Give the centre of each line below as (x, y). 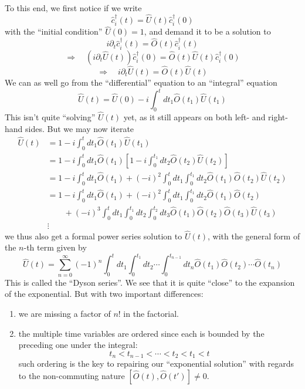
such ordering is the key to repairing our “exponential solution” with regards (156, 363)
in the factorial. (151, 313)
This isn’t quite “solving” (50, 117)
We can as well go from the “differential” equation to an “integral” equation (141, 82)
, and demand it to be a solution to (207, 31)
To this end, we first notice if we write (73, 8)
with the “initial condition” (54, 31)
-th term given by (55, 247)
